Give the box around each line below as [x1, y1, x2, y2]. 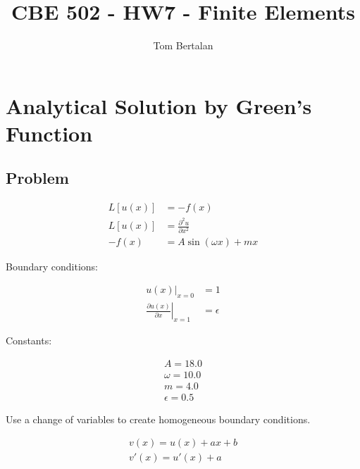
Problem [6, 167, 69, 189]
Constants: [6, 333, 52, 348]
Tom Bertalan [153, 38, 213, 53]
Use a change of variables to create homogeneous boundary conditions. [6, 411, 311, 426]
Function [6, 118, 93, 147]
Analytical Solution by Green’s [6, 91, 312, 120]
